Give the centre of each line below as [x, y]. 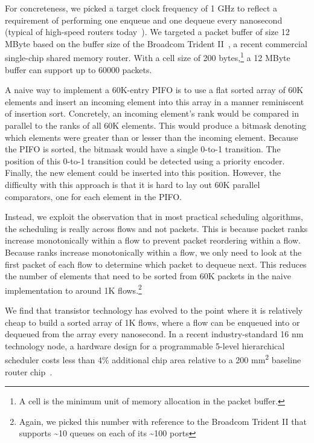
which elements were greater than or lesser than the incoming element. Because [152, 137]
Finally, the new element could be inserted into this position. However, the [143, 173]
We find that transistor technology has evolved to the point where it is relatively [154, 310]
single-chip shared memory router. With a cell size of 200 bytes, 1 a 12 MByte [148, 57]
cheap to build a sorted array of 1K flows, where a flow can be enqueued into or [152, 322]
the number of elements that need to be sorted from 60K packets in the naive [148, 276]
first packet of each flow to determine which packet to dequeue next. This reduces [156, 264]
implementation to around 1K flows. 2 [73, 289]
